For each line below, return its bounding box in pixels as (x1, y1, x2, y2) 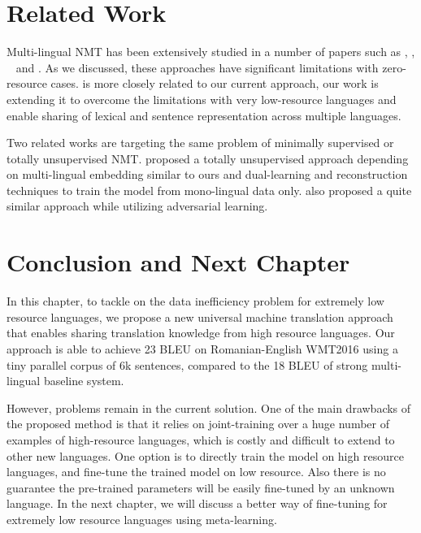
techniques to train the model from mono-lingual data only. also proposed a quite (7, 181, 412, 198)
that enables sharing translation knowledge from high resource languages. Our (7, 324, 395, 341)
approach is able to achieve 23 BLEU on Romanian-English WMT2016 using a (7, 340, 398, 357)
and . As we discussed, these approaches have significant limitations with (15, 58, 379, 76)
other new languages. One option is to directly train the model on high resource (7, 447, 404, 464)
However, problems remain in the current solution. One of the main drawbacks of (7, 399, 411, 416)
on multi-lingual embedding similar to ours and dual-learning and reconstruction (7, 166, 408, 183)
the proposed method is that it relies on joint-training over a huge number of (7, 415, 390, 432)
